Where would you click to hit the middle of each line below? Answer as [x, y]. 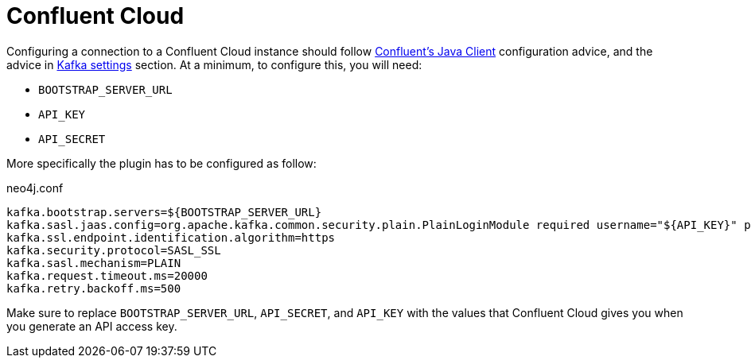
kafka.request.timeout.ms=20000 [107, 275]
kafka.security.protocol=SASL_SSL [114, 250]
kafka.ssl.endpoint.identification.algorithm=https [171, 237]
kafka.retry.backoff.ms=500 [94, 288]
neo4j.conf [35, 188]
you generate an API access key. [92, 326]
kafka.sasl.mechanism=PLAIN [94, 263]
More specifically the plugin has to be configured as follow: [161, 163]
